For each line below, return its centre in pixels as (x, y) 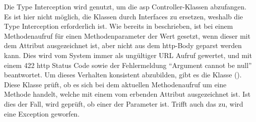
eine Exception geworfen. (42, 113)
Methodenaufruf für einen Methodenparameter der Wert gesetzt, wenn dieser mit (127, 35)
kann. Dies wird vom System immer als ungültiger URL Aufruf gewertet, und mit (128, 55)
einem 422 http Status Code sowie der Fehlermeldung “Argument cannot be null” (128, 65)
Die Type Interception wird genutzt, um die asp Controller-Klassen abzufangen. (125, 6)
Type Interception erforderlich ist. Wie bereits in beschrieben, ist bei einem (119, 26)
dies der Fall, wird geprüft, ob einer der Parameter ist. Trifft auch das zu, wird (124, 103)
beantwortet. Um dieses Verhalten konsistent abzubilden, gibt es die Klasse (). (123, 75)
